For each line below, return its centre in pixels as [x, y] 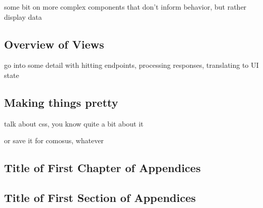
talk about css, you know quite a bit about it [74, 123]
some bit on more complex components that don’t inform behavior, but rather [125, 7]
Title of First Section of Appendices [100, 198]
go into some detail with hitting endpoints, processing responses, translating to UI [131, 65]
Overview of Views [54, 44]
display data [23, 16]
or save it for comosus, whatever [54, 140]
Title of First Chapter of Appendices [102, 168]
